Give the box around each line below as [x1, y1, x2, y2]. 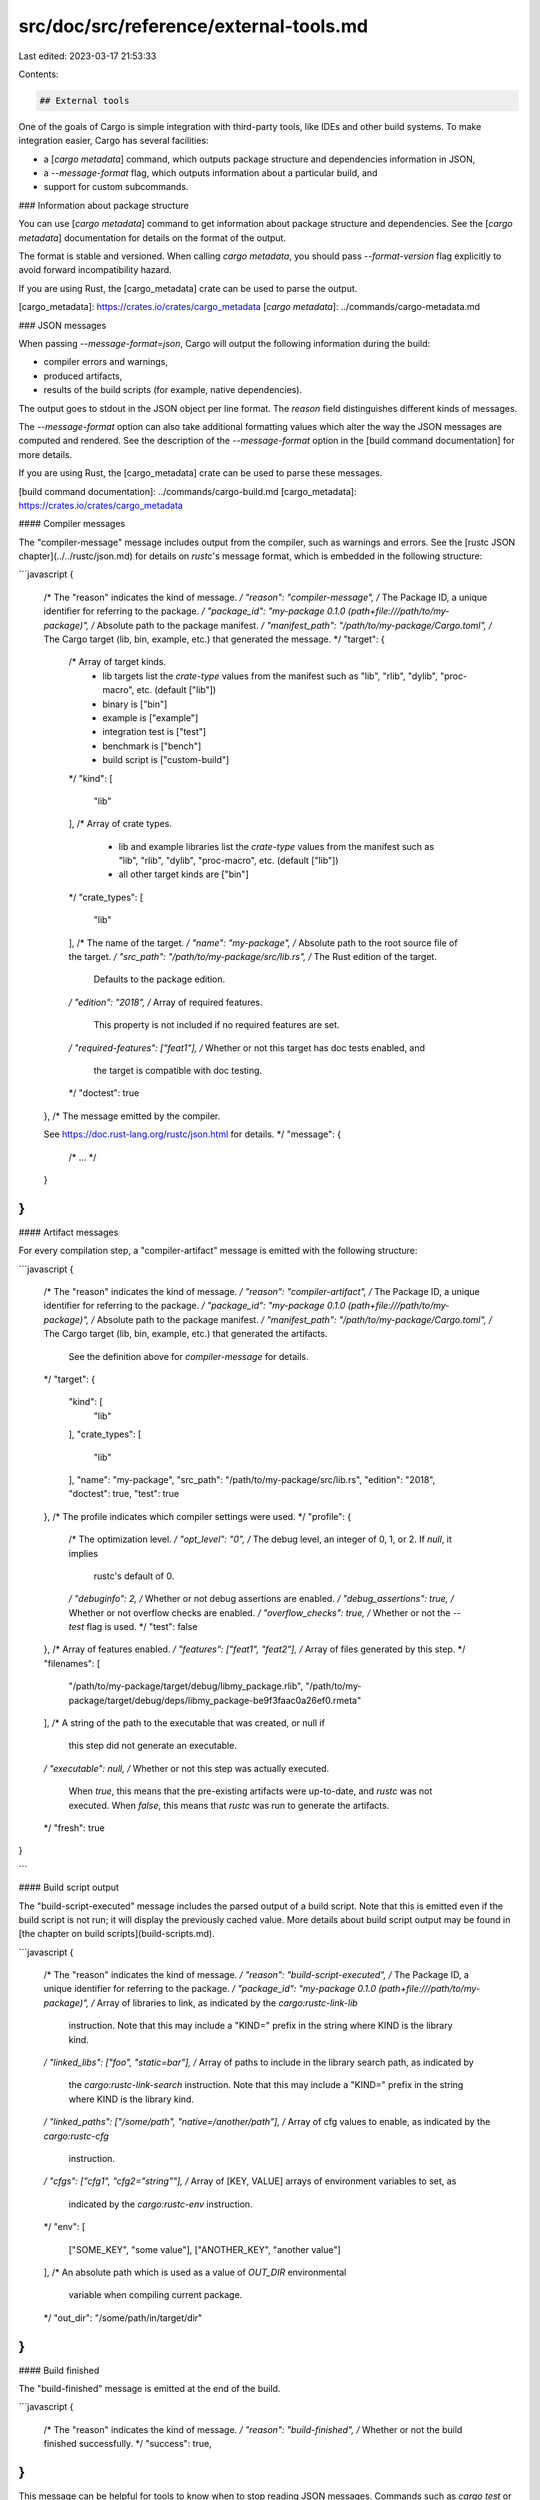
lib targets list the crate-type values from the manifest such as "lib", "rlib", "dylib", [102, 670, 439, 682]
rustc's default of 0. [93, 1570, 175, 1582]
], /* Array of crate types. [68, 818, 173, 830]
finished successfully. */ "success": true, [43, 2438, 212, 2450]
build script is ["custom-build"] [102, 754, 230, 766]
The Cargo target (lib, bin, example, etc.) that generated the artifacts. [43, 1328, 328, 1340]
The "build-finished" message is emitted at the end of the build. [18, 2383, 281, 2395]
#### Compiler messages [18, 518, 126, 530]
